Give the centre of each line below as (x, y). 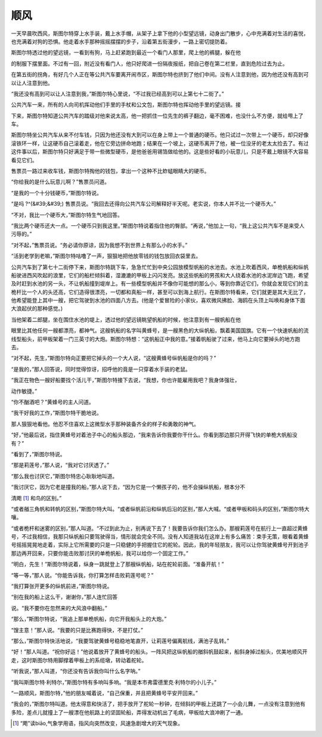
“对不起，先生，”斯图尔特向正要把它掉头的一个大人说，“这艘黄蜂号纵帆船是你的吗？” (114, 358)
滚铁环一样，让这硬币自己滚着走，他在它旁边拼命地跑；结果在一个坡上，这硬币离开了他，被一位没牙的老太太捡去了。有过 (160, 143)
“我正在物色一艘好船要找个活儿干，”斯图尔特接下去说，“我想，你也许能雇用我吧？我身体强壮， (126, 380)
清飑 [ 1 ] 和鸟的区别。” (36, 498)
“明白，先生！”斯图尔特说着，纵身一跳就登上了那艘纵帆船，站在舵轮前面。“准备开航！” (117, 564)
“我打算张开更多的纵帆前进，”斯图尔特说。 (62, 586)
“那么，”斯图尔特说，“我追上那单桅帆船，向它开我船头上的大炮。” (89, 619)
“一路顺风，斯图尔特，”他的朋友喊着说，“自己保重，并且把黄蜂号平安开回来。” (104, 693)
